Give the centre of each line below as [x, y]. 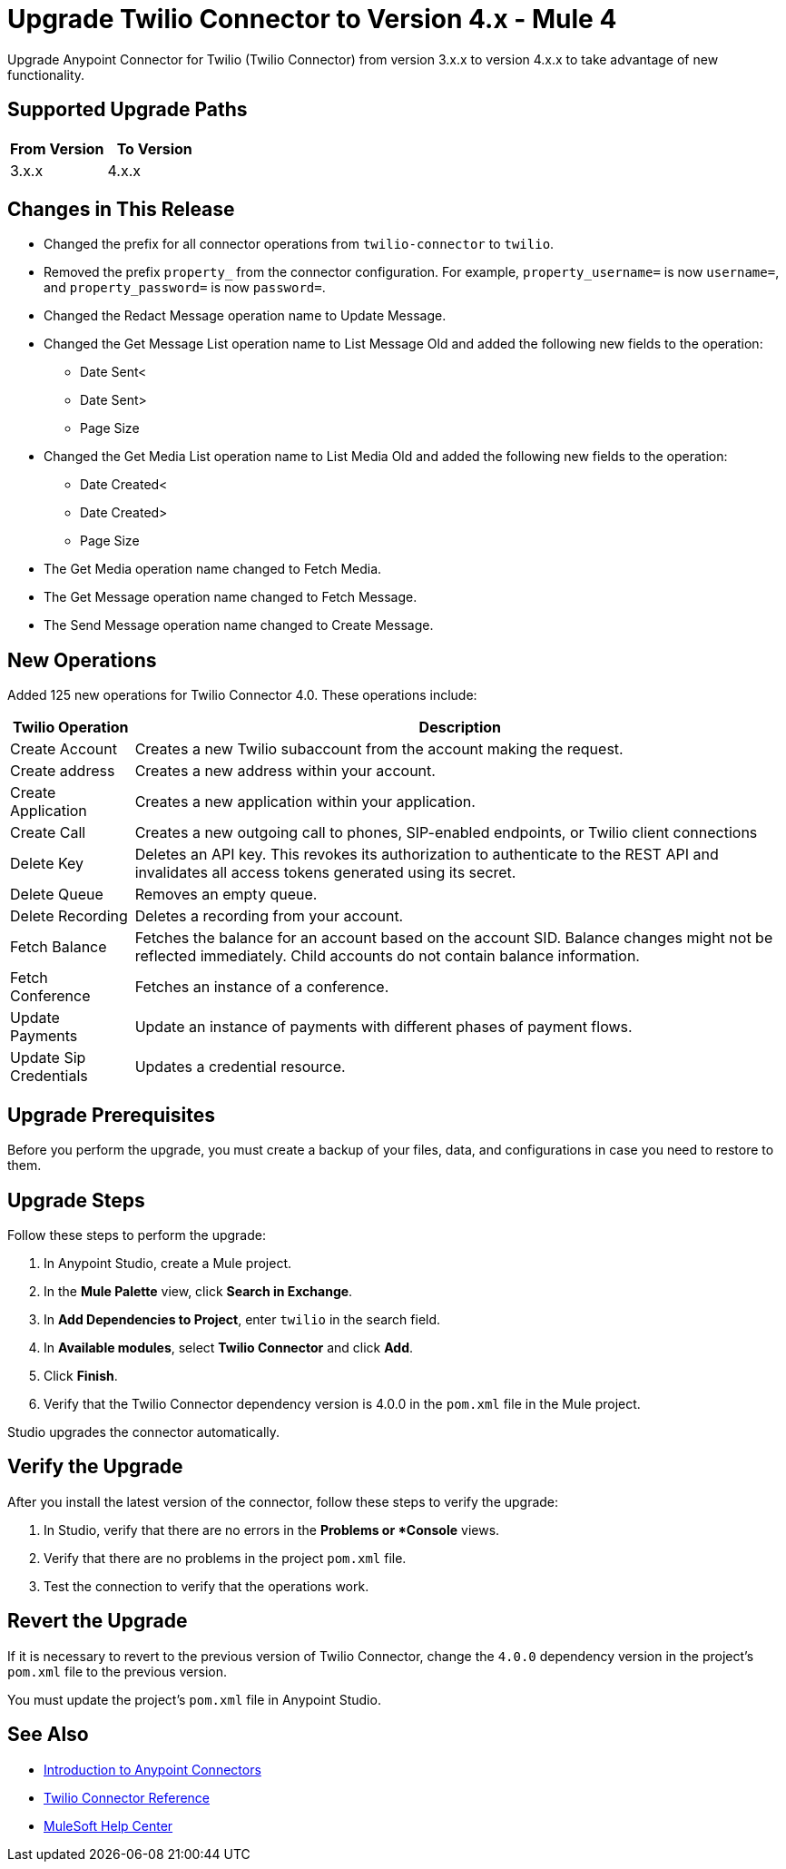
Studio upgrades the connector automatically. [144, 1431]
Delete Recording [69, 916]
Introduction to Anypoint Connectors [152, 1769]
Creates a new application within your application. [305, 802]
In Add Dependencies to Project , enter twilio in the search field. [242, 1319]
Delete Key [47, 864]
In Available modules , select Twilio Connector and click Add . [229, 1347]
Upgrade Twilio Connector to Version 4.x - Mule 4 [312, 19]
